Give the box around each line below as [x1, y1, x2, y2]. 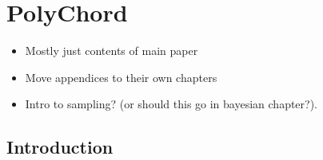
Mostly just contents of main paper [25, 42, 198, 59]
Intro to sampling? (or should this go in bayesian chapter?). [25, 96, 318, 112]
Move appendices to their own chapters [25, 68, 217, 85]
